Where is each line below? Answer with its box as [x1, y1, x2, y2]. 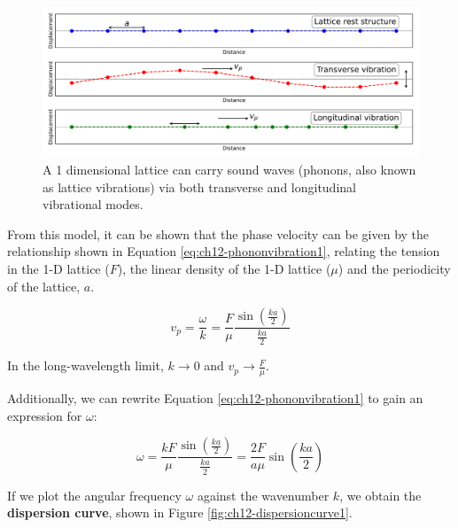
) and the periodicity [338, 259, 451, 277]
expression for [7, 406, 82, 424]
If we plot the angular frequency [7, 485, 182, 504]
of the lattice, [7, 276, 81, 295]
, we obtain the [339, 485, 422, 504]
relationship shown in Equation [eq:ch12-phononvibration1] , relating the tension [7, 242, 440, 260]
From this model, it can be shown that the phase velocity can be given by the [7, 224, 430, 243]
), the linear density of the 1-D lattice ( [117, 259, 331, 277]
